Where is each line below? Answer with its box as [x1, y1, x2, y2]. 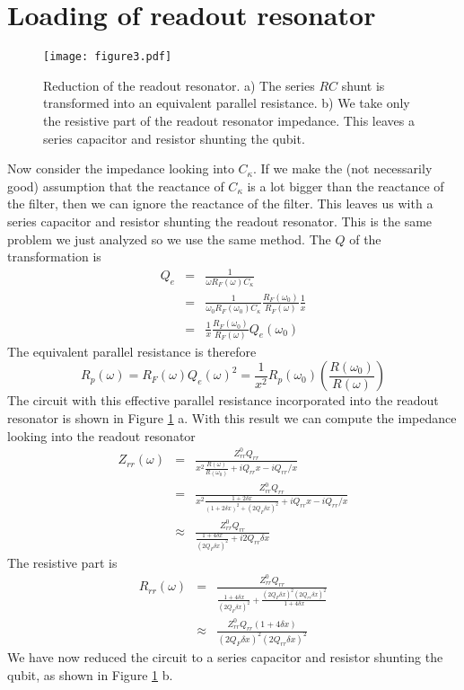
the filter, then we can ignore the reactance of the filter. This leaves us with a [7, 194, 433, 213]
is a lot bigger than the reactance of [247, 176, 444, 195]
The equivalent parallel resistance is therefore [7, 341, 257, 360]
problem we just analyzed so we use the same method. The [7, 229, 331, 248]
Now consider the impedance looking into [7, 159, 234, 178]
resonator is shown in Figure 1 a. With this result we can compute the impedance [7, 409, 457, 428]
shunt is [341, 75, 385, 94]
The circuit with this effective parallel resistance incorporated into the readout [7, 391, 439, 410]
